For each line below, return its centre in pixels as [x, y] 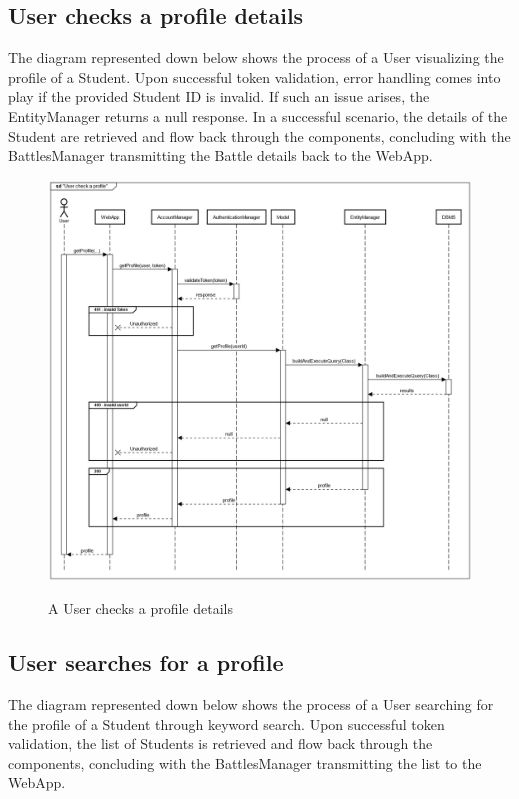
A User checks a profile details [140, 608]
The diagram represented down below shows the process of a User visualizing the [256, 57]
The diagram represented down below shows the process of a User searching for [251, 703]
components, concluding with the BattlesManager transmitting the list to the [245, 762]
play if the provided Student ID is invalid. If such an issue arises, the [219, 96]
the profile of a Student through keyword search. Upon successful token [226, 723]
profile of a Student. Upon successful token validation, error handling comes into [254, 76]
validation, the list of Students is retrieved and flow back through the [220, 743]
